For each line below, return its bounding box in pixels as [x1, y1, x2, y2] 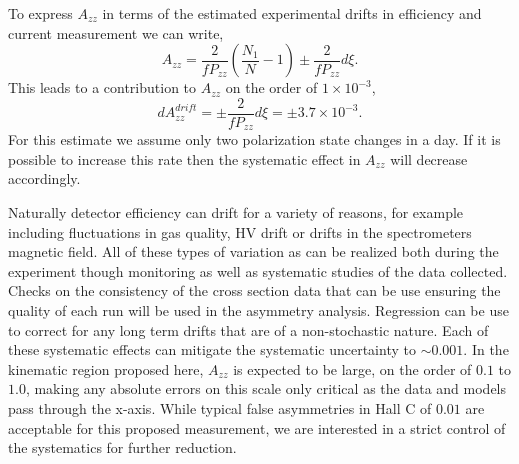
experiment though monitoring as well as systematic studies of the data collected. [8, 260, 508, 281]
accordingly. [8, 168, 81, 189]
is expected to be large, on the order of [233, 358, 472, 379]
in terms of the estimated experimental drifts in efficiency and [102, 3, 482, 23]
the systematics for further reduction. [8, 437, 237, 458]
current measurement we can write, [8, 22, 224, 43]
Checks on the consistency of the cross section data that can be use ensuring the [8, 280, 501, 301]
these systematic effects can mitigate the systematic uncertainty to [8, 339, 416, 360]
